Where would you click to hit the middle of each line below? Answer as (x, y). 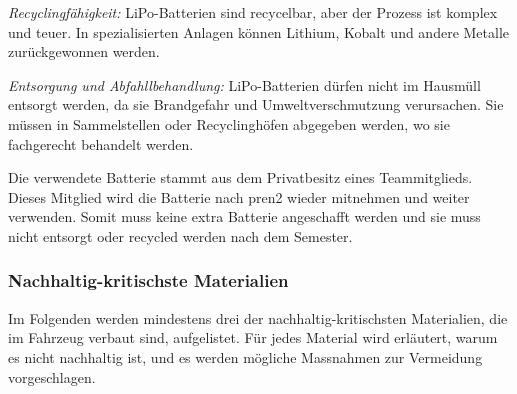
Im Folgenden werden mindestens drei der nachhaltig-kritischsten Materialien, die (258, 317)
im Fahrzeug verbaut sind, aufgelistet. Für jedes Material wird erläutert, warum (253, 337)
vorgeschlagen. (52, 376)
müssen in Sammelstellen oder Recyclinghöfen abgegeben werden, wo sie (229, 123)
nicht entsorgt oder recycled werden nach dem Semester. (180, 235)
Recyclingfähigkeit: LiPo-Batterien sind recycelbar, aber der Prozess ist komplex (253, 12)
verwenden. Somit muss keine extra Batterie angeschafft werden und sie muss (244, 216)
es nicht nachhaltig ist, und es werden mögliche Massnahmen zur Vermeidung (245, 356)
